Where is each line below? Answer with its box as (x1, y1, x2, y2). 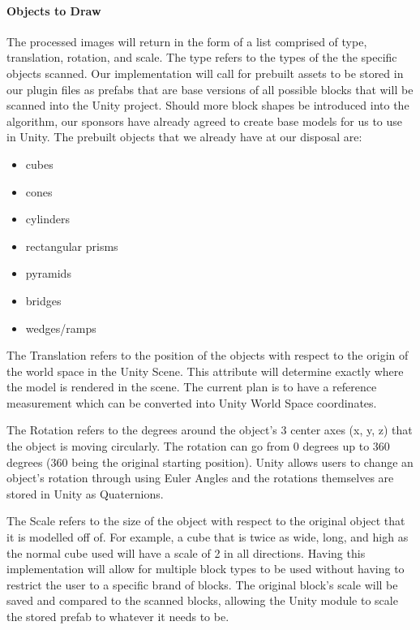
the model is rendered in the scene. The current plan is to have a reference (6, 378, 377, 395)
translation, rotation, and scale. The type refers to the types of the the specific (6, 49, 397, 66)
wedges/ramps (25, 319, 96, 336)
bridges (25, 291, 62, 309)
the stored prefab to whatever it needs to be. (6, 608, 229, 625)
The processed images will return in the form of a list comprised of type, (6, 32, 367, 50)
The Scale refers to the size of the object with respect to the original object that (6, 512, 405, 529)
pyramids (25, 265, 71, 282)
